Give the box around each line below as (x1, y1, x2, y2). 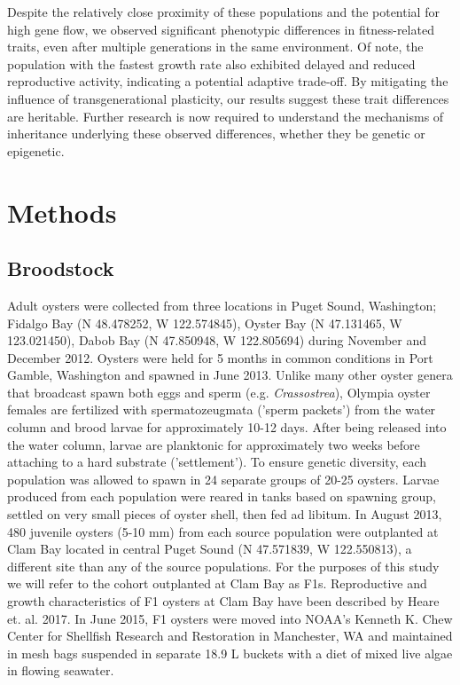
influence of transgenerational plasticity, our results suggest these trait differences (7, 89, 449, 107)
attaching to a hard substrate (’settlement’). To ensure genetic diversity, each (7, 453, 427, 471)
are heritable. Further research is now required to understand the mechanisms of (7, 106, 444, 125)
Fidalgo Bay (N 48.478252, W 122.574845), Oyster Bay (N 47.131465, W (7, 313, 402, 332)
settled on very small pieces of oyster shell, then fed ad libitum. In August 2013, (7, 505, 442, 524)
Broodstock (7, 255, 114, 282)
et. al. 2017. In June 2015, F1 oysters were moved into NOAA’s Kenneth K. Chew (7, 609, 453, 627)
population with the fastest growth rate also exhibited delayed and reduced (7, 54, 416, 73)
